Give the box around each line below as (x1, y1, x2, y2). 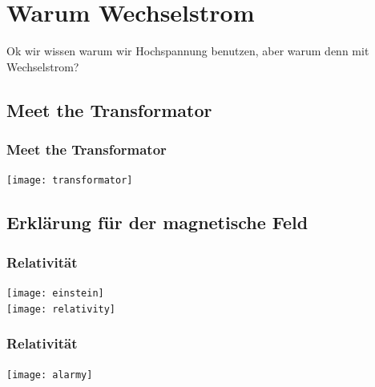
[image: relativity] (6, 303, 116, 315)
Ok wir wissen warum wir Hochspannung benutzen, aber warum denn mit (6, 42, 369, 59)
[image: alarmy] (6, 369, 93, 381)
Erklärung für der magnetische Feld (6, 210, 308, 235)
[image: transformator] (6, 175, 133, 187)
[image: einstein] (6, 287, 104, 299)
